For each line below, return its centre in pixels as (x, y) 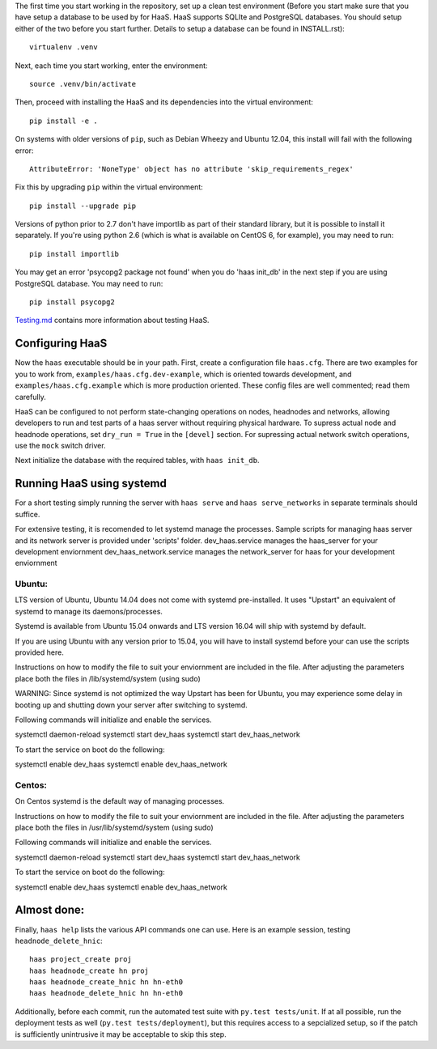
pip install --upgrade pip (83, 206)
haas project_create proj (81, 960)
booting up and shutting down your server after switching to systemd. (132, 705)
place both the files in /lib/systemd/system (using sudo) (108, 678)
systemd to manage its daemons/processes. (89, 611)
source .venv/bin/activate (83, 84)
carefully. (30, 397)
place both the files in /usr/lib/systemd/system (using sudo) (114, 828)
